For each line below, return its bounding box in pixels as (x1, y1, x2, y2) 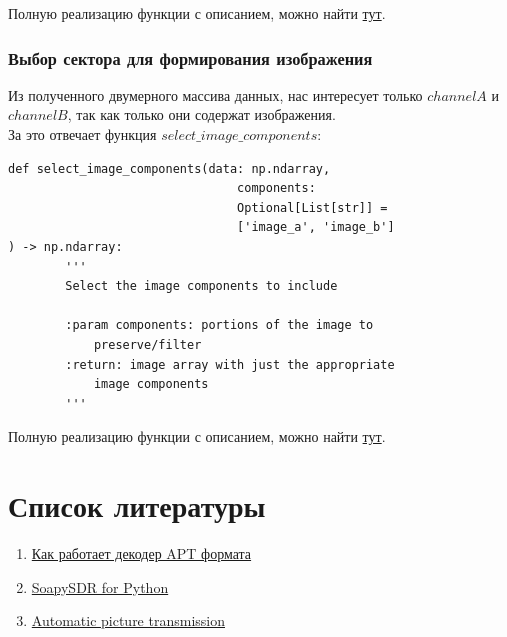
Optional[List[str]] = (237, 200, 388, 215)
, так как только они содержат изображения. (67, 104, 336, 125)
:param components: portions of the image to (65, 318, 374, 333)
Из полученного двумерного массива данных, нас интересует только (8, 84, 423, 105)
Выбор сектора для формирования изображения (8, 45, 373, 70)
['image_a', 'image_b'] (237, 220, 395, 235)
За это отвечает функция (8, 124, 157, 144)
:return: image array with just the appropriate (65, 357, 395, 372)
